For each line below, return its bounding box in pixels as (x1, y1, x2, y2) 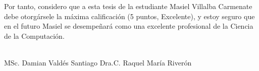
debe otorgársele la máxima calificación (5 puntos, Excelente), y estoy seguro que (4, 11, 255, 21)
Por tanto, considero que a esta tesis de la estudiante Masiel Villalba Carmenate (4, 1, 252, 11)
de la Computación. (4, 30, 65, 41)
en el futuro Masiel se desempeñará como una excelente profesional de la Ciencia (4, 21, 253, 31)
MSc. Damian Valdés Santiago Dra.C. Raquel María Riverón (4, 57, 192, 67)
